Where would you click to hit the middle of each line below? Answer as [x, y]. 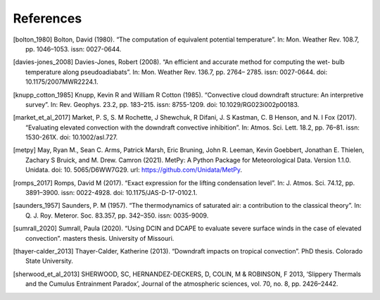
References [47, 18]
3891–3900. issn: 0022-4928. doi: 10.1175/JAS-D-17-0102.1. [112, 193]
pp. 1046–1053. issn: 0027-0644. [74, 49]
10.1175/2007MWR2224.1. [62, 82]
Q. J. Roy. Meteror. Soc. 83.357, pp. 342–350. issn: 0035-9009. [117, 215]
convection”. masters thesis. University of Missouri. [100, 238]
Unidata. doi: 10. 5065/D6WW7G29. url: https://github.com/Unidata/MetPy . [134, 170]
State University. [50, 261]
